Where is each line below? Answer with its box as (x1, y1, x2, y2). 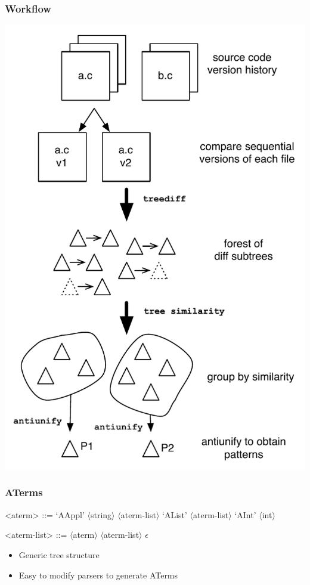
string (90, 508, 112, 521)
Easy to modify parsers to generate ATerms (18, 568, 178, 581)
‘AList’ (162, 508, 187, 521)
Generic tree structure (18, 548, 100, 561)
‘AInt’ (234, 508, 256, 521)
